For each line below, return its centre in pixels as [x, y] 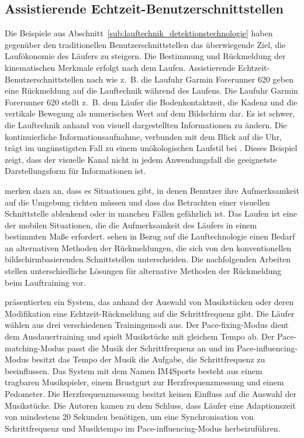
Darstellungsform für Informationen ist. [75, 171]
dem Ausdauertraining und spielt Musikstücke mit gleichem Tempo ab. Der [140, 336]
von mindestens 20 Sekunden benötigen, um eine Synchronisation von [129, 417]
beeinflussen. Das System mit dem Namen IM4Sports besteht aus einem [134, 370]
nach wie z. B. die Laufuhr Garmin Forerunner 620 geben [190, 79]
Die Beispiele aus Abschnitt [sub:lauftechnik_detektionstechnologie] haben [139, 33]
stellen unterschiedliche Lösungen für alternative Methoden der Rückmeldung [143, 271]
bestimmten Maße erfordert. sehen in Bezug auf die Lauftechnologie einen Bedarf [150, 236]
